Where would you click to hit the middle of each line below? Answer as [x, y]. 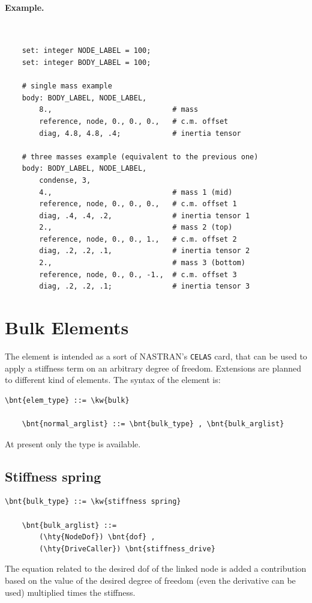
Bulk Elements [67, 327]
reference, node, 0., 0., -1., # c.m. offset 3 [138, 274]
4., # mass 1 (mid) [136, 192]
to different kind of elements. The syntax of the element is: [113, 380]
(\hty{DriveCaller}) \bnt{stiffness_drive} [127, 549]
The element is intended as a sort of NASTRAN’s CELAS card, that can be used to [156, 356]
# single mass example [67, 86]
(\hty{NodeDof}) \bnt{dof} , [97, 537]
